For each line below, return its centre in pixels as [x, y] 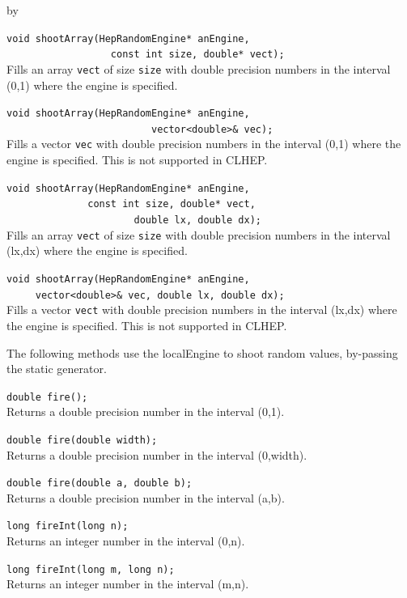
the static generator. [57, 369]
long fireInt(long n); [68, 526]
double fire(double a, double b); [100, 483]
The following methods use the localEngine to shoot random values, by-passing [202, 352]
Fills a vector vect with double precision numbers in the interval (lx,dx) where [202, 310]
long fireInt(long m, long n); [91, 569]
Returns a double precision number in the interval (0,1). [146, 411]
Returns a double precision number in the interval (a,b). [146, 497]
